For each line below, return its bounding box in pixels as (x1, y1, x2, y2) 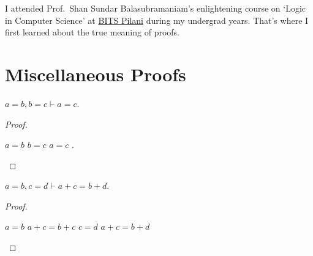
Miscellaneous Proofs (5, 61, 186, 86)
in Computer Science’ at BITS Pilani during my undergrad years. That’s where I (5, 13, 309, 26)
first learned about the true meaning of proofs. (5, 26, 180, 38)
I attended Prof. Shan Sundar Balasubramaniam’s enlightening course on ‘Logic (5, 2, 306, 14)
